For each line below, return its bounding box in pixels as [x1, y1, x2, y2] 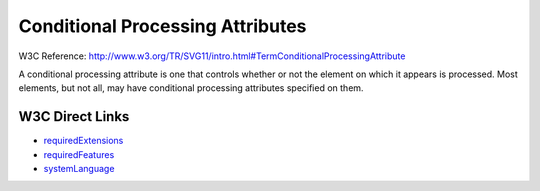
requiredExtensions [43, 135, 124, 147]
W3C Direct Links [18, 108, 130, 125]
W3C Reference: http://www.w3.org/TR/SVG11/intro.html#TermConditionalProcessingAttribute [18, 50, 406, 62]
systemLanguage [43, 163, 115, 175]
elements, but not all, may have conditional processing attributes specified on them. [18, 82, 364, 94]
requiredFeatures [43, 148, 115, 160]
